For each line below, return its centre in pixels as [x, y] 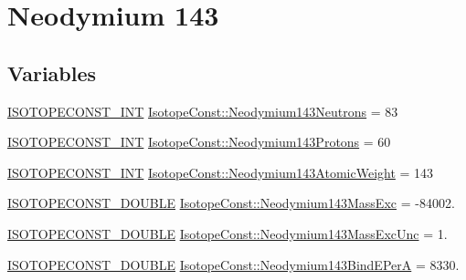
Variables [52, 73]
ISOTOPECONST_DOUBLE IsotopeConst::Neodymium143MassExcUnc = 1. [228, 233]
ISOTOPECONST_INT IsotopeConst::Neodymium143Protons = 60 [199, 142]
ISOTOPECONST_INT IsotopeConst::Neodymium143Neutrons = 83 [203, 111]
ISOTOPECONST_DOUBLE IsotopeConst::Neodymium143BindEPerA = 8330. [233, 264]
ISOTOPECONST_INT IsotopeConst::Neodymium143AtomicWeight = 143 [221, 172]
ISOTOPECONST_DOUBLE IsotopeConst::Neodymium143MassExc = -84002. [231, 203]
